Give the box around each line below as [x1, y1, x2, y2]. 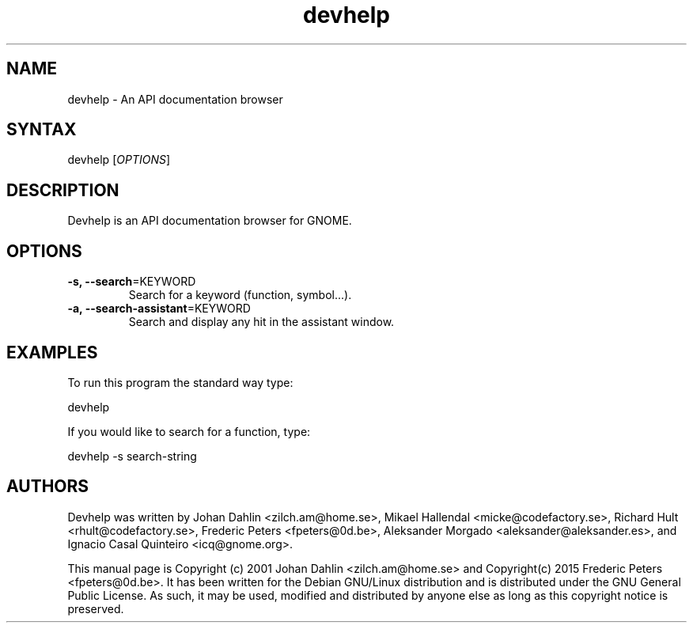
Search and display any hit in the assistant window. [128, 315, 395, 329]
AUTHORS [6, 476, 89, 497]
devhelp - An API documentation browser [67, 92, 283, 106]
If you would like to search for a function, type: [67, 424, 311, 438]
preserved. [67, 601, 124, 616]
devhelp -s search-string [67, 449, 197, 463]
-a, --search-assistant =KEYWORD [67, 301, 251, 316]
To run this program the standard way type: [67, 375, 293, 389]
